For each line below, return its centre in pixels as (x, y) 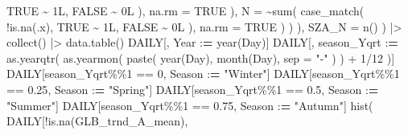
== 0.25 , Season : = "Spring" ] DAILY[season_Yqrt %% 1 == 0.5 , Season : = (193, 89)
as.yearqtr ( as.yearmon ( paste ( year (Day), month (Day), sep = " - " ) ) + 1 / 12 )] (201, 57)
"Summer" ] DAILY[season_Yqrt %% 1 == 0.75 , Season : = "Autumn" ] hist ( (190, 105)
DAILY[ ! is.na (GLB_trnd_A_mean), (97, 121)
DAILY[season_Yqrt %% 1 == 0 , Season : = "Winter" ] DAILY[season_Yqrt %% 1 (203, 74)
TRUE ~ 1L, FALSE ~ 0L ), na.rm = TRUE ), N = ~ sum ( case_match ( (185, 10)
